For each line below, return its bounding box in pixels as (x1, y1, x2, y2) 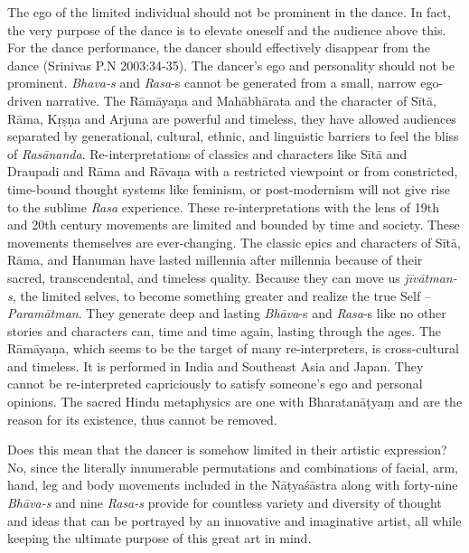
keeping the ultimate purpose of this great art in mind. (7, 529, 312, 548)
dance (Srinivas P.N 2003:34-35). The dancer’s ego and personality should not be (7, 55, 455, 74)
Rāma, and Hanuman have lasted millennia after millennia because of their (7, 250, 423, 269)
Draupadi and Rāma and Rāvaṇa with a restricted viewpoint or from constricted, (7, 162, 458, 181)
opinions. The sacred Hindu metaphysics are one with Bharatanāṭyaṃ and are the (7, 392, 463, 411)
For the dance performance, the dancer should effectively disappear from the (7, 38, 431, 57)
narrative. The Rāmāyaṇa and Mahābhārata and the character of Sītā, (45, 90, 436, 109)
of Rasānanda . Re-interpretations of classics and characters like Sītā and (7, 144, 408, 163)
